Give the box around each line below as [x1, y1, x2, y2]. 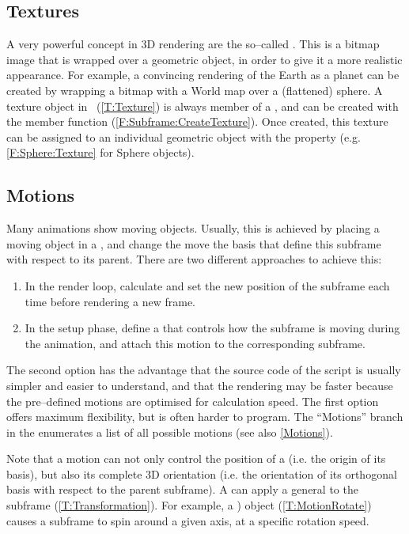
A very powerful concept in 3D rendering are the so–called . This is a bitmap [6, 36, 380, 52]
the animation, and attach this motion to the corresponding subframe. [25, 335, 365, 351]
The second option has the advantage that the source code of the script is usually [6, 362, 401, 378]
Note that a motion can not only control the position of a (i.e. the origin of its [6, 450, 386, 467]
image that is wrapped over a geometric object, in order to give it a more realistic [6, 51, 403, 67]
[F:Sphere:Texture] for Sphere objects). [6, 144, 195, 161]
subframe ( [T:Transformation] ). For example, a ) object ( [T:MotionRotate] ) [6, 497, 372, 513]
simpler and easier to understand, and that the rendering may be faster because [6, 377, 393, 393]
